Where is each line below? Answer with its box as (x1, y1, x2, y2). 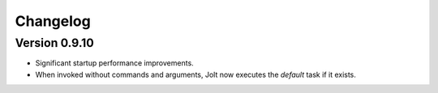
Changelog (15, 12, 91, 30)
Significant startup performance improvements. (35, 58, 194, 68)
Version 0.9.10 (15, 36, 95, 50)
